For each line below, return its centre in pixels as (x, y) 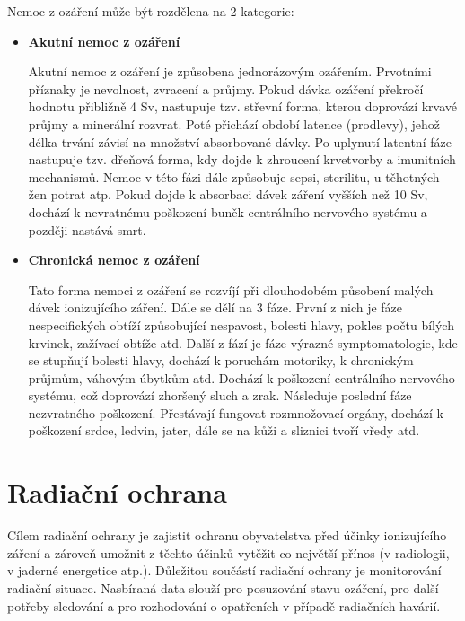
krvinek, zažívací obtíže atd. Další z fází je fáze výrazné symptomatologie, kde (243, 342)
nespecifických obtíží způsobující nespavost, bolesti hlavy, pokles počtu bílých (241, 324)
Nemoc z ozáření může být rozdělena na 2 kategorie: (151, 11)
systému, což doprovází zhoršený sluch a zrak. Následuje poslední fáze (220, 395)
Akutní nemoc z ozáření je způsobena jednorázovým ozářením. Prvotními (230, 71)
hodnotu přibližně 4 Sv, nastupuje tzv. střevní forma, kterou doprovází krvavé (243, 106)
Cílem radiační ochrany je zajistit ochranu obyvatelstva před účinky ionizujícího (227, 535)
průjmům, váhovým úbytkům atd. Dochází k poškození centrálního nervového (241, 377)
